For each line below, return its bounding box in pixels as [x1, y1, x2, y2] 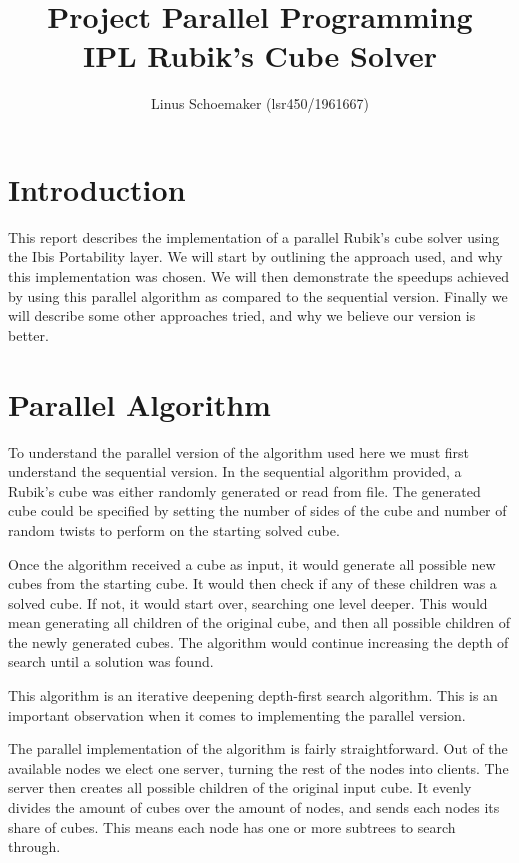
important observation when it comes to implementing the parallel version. [8, 704, 466, 725]
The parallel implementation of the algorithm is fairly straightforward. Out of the [8, 738, 508, 759]
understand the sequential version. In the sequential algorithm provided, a [8, 461, 462, 482]
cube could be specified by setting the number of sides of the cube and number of [8, 500, 507, 521]
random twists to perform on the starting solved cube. [8, 519, 340, 540]
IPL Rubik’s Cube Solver [82, 35, 438, 76]
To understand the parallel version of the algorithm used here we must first [8, 441, 470, 462]
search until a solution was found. [8, 651, 214, 672]
